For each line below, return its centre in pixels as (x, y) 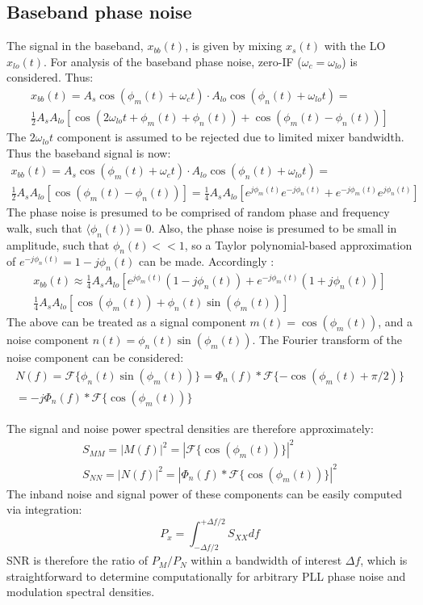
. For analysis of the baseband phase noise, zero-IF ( (173, 61)
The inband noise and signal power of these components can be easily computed (205, 493)
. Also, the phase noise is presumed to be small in (274, 227)
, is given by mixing (234, 46)
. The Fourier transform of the (327, 340)
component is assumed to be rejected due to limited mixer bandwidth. (230, 137)
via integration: (44, 509)
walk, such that (44, 227)
